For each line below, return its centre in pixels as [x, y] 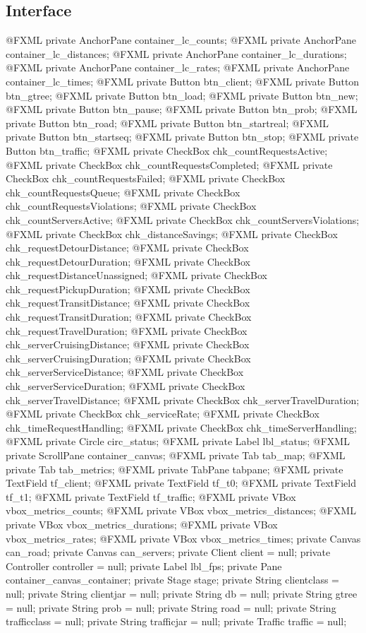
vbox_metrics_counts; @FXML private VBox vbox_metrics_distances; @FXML [181, 510]
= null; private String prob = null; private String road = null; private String [171, 607]
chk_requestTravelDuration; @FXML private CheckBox [127, 330]
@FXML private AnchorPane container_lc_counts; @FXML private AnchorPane [181, 40]
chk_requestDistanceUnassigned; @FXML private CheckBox [136, 275]
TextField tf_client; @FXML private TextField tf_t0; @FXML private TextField [181, 483]
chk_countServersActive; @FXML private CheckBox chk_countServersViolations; [183, 219]
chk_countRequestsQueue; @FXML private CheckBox [123, 192]
